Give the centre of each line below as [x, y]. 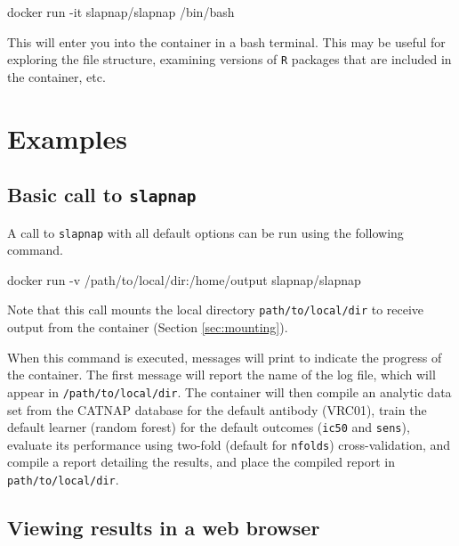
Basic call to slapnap [102, 195]
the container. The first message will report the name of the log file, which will [221, 375]
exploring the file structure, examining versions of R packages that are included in [229, 59]
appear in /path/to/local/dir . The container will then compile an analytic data [229, 391]
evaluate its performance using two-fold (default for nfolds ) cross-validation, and [229, 444]
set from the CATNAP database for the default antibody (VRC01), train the [217, 409]
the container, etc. [56, 76]
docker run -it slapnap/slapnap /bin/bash [121, 12]
